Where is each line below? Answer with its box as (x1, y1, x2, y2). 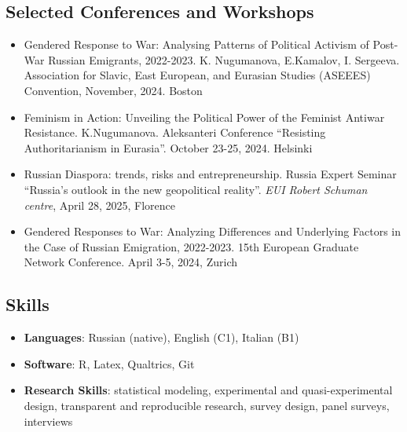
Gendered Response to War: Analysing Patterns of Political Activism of (24, 36, 369, 53)
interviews (24, 412, 73, 429)
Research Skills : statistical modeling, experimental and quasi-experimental (24, 382, 393, 398)
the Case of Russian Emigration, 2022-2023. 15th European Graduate (24, 238, 359, 254)
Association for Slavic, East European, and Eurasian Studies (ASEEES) (24, 67, 371, 83)
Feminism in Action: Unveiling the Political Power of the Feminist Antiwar (24, 108, 385, 125)
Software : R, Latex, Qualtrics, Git (24, 355, 195, 372)
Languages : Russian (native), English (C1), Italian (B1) (24, 329, 299, 346)
